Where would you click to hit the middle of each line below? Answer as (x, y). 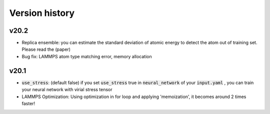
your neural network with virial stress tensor (67, 90)
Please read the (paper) (46, 49)
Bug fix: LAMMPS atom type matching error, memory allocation (87, 56)
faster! (28, 103)
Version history (42, 13)
